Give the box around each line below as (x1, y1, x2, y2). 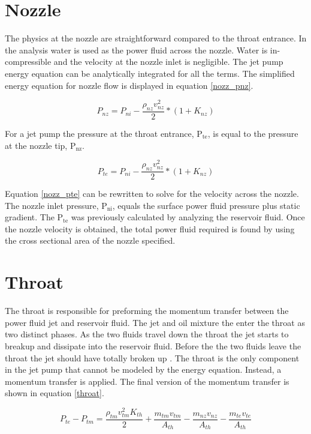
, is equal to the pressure (207, 127, 298, 139)
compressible (5, 55, 52, 68)
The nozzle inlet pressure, (5, 199, 99, 211)
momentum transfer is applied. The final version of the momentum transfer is (5, 375, 289, 387)
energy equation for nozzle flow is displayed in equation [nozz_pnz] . (5, 79, 253, 91)
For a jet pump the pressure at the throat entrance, (5, 127, 194, 139)
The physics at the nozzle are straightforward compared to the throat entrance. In (5, 32, 307, 44)
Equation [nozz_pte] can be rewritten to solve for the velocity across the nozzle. (5, 187, 299, 200)
